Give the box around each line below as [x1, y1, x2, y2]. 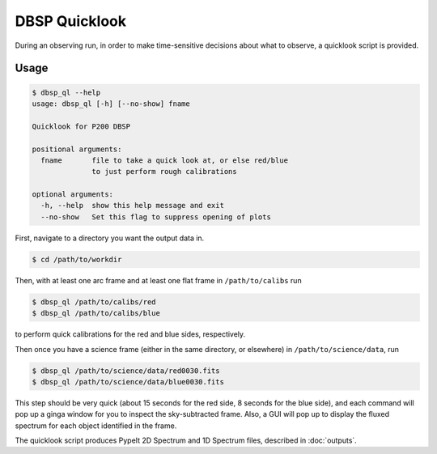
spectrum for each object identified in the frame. [15, 421, 177, 431]
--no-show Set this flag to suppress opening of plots [40, 212, 271, 222]
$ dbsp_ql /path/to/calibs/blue [32, 308, 161, 318]
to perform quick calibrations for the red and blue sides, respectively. [15, 329, 246, 339]
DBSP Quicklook [15, 12, 127, 30]
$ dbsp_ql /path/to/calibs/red [32, 297, 157, 307]
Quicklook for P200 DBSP [32, 121, 131, 131]
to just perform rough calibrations [91, 167, 238, 176]
